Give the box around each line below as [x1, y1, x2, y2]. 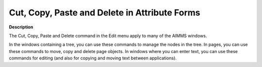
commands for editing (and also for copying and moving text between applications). [9, 55, 177, 61]
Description [9, 24, 33, 30]
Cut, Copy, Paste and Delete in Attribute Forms [9, 7, 201, 18]
